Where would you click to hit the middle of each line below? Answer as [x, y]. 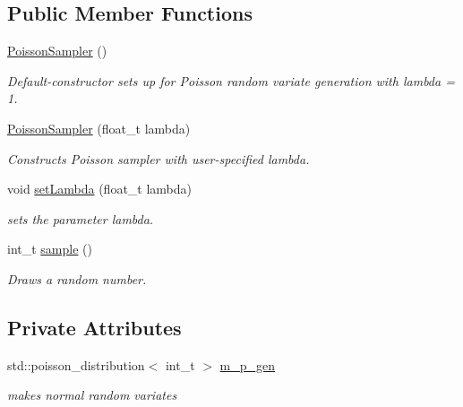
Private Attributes [94, 327]
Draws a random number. [77, 278]
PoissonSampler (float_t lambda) [99, 128]
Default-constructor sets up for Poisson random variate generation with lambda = [231, 80]
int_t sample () [50, 249]
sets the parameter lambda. [81, 218]
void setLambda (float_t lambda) [100, 189]
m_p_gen [248, 364]
